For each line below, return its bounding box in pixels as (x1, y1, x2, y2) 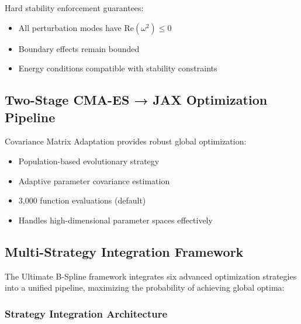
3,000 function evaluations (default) (18, 194, 146, 206)
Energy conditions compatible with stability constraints (18, 62, 217, 74)
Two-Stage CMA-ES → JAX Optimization (5, 91, 268, 109)
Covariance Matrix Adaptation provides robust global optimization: (5, 135, 247, 147)
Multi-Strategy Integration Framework (5, 242, 244, 260)
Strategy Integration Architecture (5, 306, 168, 320)
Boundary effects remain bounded (18, 42, 140, 54)
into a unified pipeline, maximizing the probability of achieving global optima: (5, 281, 285, 294)
